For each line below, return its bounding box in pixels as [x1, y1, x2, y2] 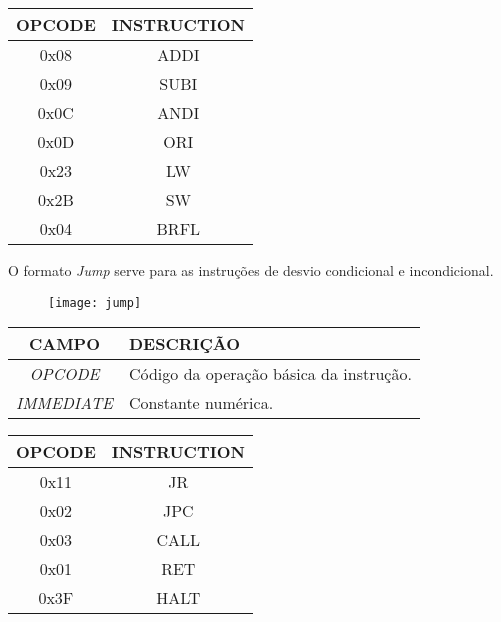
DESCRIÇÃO [128, 332, 240, 356]
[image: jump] [48, 295, 142, 310]
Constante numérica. [128, 391, 274, 415]
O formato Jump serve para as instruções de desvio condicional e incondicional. [8, 260, 494, 280]
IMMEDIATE [16, 391, 113, 415]
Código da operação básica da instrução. [128, 362, 412, 386]
